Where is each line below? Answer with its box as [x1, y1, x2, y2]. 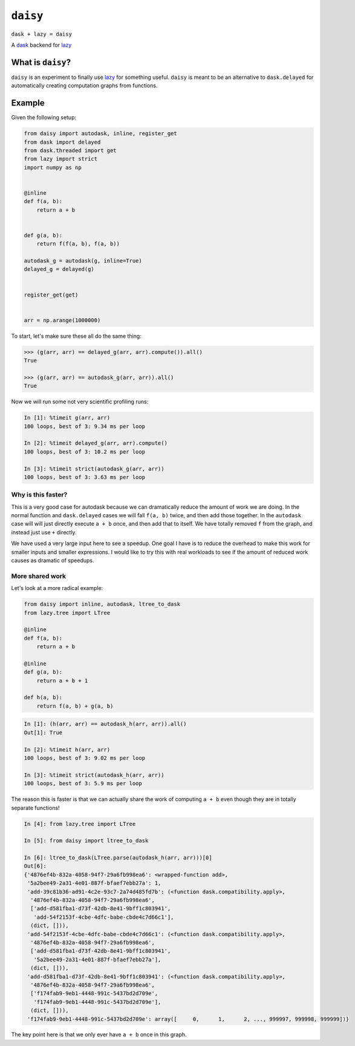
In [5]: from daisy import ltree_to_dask [24, 837, 149, 844]
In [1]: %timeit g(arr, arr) [24, 414, 111, 421]
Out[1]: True [24, 729, 63, 736]
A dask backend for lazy [11, 41, 72, 49]
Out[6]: [24, 863, 47, 870]
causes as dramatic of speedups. [11, 557, 94, 564]
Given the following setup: [11, 114, 77, 121]
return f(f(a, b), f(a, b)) [36, 240, 120, 247]
